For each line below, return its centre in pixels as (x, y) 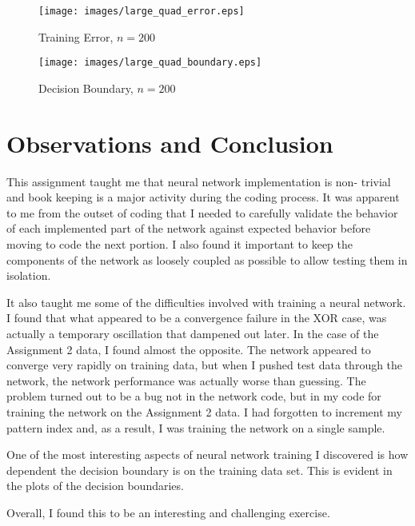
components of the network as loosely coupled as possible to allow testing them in (207, 259)
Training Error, (76, 36)
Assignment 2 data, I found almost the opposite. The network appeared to (189, 349)
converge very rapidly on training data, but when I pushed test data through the (205, 365)
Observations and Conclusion (170, 143)
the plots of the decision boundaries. (95, 486)
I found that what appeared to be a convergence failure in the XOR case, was (197, 318)
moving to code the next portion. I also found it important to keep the (180, 244)
